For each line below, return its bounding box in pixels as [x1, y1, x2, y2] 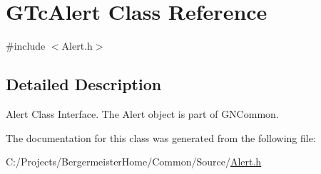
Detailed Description [6, 73, 162, 95]
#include [6, 38, 46, 53]
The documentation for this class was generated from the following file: [6, 130, 316, 145]
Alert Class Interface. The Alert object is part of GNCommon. [6, 106, 279, 121]
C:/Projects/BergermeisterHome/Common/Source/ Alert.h [6, 154, 262, 169]
